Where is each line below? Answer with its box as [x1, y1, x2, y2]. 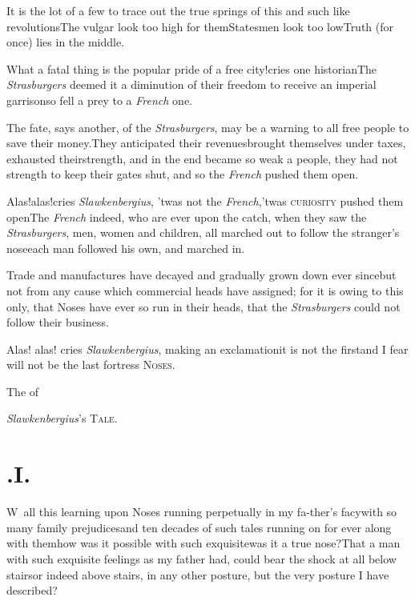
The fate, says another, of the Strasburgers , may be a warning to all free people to [6, 118, 409, 135]
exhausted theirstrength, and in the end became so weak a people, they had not [6, 150, 398, 166]
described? [6, 582, 58, 599]
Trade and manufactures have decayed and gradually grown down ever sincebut [6, 266, 397, 283]
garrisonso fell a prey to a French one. [6, 91, 192, 108]
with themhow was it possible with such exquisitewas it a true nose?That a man [6, 535, 401, 551]
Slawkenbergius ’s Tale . [6, 410, 118, 427]
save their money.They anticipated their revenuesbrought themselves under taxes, [6, 134, 406, 151]
